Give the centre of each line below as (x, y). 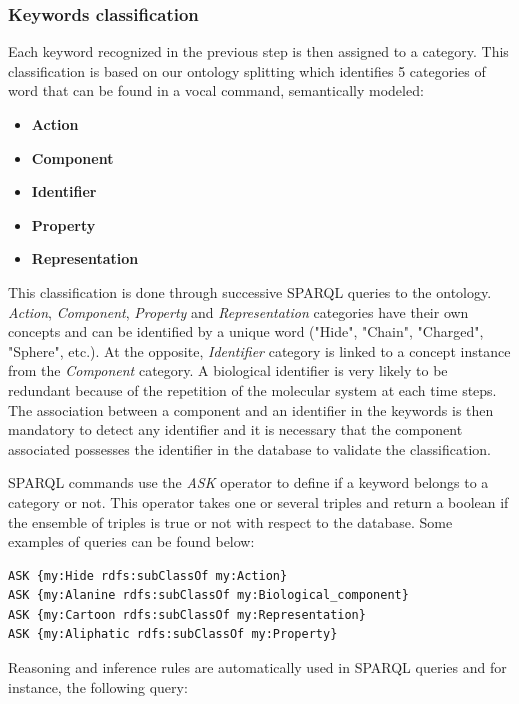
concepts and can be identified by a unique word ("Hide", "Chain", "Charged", (246, 331)
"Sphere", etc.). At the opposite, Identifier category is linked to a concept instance (259, 350)
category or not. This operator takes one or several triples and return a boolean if (258, 501)
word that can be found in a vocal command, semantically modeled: (216, 90)
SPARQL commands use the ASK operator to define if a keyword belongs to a (248, 482)
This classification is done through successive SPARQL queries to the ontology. (250, 291)
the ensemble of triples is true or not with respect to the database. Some (230, 521)
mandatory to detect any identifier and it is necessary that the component (235, 429)
